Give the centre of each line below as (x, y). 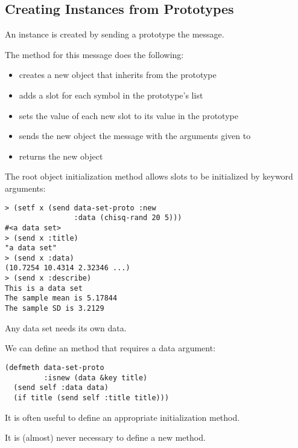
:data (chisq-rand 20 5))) (128, 218)
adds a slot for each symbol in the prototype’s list (111, 95)
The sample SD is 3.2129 (55, 309)
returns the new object (61, 156)
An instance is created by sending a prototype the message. (115, 34)
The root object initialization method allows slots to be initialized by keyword (149, 176)
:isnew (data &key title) (96, 378)
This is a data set (44, 288)
